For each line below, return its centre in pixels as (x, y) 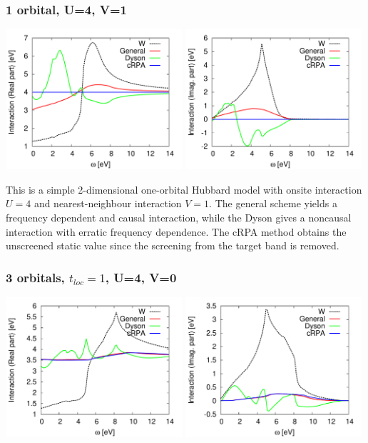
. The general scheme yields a (273, 203)
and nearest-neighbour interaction (108, 203)
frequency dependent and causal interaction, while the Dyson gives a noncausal (179, 218)
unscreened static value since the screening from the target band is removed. (173, 245)
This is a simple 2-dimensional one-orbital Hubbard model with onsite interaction (184, 189)
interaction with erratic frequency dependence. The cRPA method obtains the (176, 231)
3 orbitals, (35, 277)
